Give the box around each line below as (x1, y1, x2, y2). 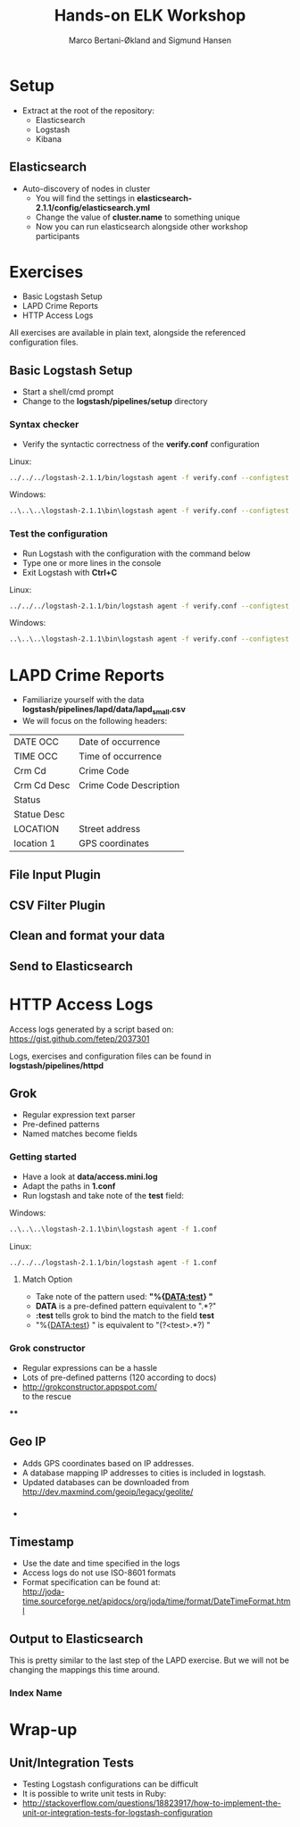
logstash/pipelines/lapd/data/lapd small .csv (21, 704, 186, 717)
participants (35, 230, 80, 241)
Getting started (9, 1150, 78, 1163)
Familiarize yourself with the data (21, 694, 145, 705)
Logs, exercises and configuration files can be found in (9, 1051, 212, 1061)
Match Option (21, 1274, 73, 1285)
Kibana (35, 133, 62, 144)
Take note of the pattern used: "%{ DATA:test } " (35, 1291, 213, 1302)
